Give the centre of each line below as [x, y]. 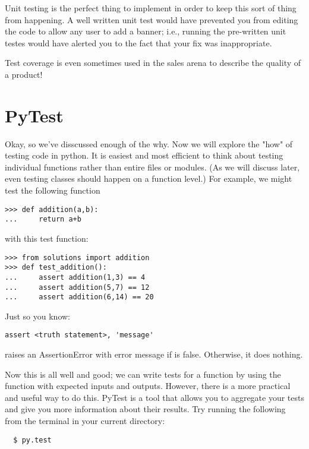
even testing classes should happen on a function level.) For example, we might [149, 178]
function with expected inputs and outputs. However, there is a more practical [148, 386]
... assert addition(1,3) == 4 [75, 277]
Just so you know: [38, 316]
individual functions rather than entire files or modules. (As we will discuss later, [152, 167]
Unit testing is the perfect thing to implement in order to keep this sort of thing [151, 8]
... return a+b [43, 219]
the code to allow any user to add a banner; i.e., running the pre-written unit [146, 31]
